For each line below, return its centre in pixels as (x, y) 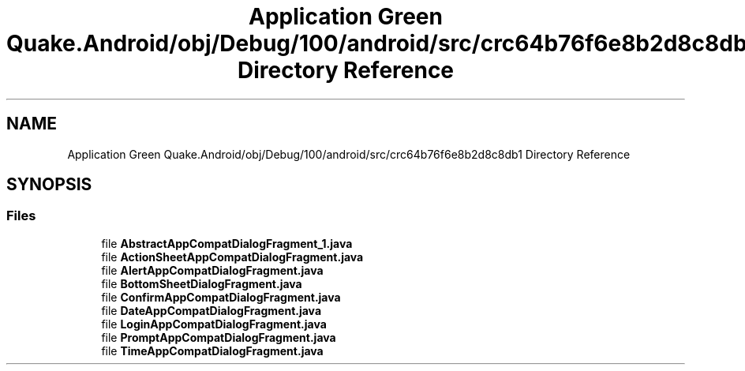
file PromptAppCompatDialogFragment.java (219, 337)
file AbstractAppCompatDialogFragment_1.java (227, 243)
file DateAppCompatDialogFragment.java (212, 310)
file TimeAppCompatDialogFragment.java (212, 350)
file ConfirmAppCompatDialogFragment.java (221, 297)
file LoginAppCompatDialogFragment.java (214, 324)
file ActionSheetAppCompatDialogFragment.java (232, 257)
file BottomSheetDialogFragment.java (202, 283)
